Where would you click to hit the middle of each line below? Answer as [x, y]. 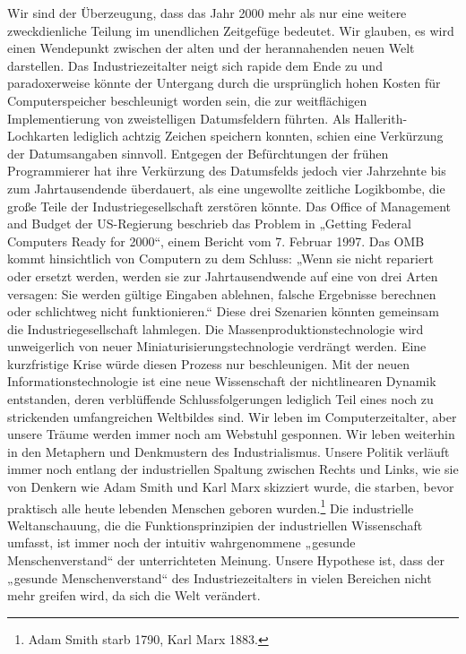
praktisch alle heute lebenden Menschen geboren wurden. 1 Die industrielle [211, 506]
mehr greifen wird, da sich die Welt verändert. [134, 595]
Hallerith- [381, 118]
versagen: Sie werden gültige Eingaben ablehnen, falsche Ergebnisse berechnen [222, 293]
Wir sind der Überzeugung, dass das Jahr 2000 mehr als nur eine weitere [207, 13]
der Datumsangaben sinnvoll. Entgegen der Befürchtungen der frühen [198, 153]
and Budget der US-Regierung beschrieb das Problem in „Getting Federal [209, 224]
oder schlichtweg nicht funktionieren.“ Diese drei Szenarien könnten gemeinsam [224, 311]
